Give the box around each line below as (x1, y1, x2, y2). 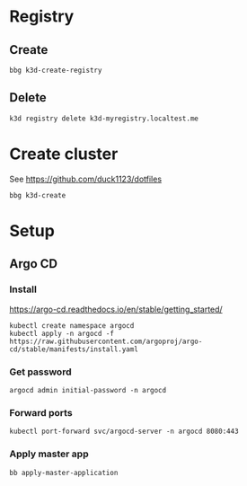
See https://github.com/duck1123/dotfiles (9, 173, 163, 184)
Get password (9, 366, 72, 378)
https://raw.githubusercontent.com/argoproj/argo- (9, 337, 203, 346)
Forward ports (9, 406, 74, 419)
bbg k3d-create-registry (9, 66, 102, 75)
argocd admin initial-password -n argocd (9, 385, 167, 394)
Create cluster (9, 144, 119, 163)
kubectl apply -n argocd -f (9, 329, 115, 338)
